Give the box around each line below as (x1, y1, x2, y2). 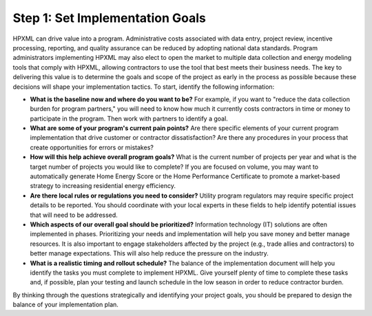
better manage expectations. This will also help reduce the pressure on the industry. (30, 249, 269, 257)
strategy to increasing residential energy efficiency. (30, 182, 176, 190)
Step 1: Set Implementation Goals (12, 10, 206, 25)
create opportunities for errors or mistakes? (30, 143, 154, 151)
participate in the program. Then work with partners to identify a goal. (30, 114, 229, 123)
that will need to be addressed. (30, 211, 118, 219)
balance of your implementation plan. (12, 300, 118, 309)
